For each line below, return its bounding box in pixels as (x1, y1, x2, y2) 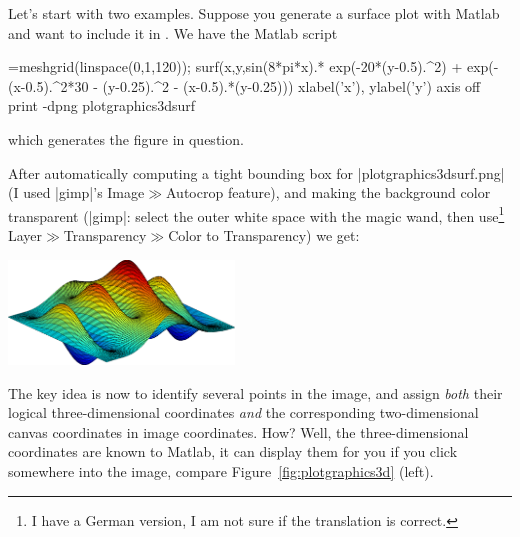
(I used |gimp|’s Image (8, 182, 145, 203)
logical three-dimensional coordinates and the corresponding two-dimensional (8, 402, 479, 423)
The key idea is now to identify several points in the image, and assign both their (8, 382, 503, 403)
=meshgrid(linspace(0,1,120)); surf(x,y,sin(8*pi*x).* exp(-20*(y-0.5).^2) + (8, 56, 463, 77)
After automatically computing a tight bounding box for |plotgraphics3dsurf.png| (8, 162, 505, 183)
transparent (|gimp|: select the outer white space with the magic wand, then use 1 (8, 202, 505, 226)
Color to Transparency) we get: (168, 225, 360, 245)
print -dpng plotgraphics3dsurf (8, 95, 195, 116)
